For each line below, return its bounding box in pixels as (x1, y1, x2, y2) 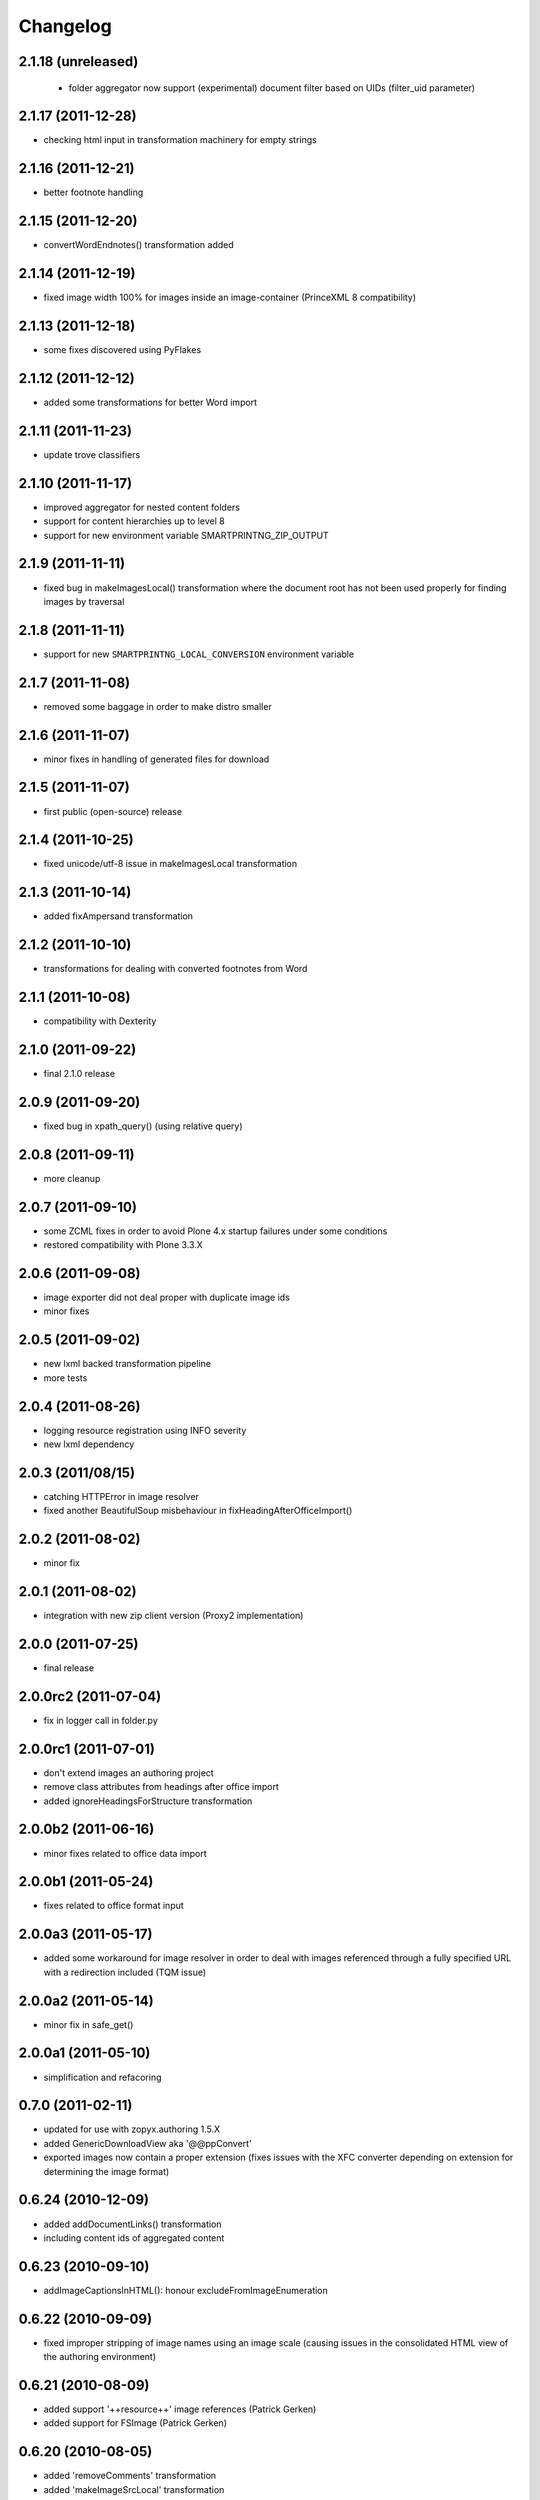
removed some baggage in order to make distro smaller (43, 700, 272, 712)
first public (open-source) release (43, 805, 183, 817)
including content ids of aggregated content (43, 2231, 225, 2244)
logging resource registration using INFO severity (43, 1424, 247, 1436)
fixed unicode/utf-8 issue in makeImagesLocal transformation (43, 858, 298, 870)
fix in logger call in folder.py (43, 1714, 159, 1726)
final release (43, 1662, 95, 1674)
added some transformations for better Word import (43, 396, 258, 408)
